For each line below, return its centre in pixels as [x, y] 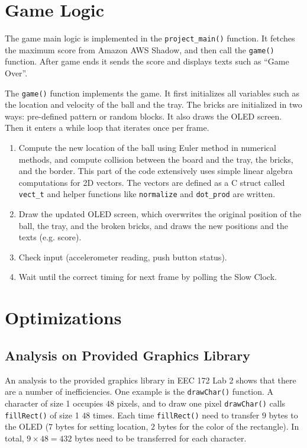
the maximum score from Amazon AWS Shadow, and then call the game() [140, 49]
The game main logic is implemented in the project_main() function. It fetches [150, 38]
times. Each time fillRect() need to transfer [176, 415]
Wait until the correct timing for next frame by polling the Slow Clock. [148, 277]
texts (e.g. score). [50, 237]
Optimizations [63, 318]
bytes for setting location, [102, 426]
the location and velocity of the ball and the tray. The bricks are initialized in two [153, 104]
